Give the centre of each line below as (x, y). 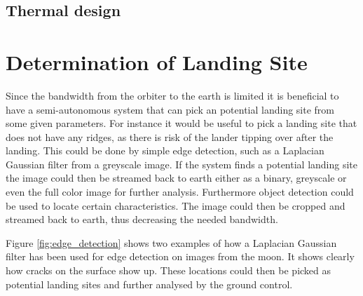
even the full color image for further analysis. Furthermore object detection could (180, 192)
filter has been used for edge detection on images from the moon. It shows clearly (180, 256)
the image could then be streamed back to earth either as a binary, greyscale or (176, 178)
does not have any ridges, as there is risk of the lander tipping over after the (170, 136)
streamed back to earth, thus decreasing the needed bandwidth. (142, 219)
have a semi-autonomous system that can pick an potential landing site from (170, 109)
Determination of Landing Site (157, 61)
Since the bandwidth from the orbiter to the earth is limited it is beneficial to (172, 95)
